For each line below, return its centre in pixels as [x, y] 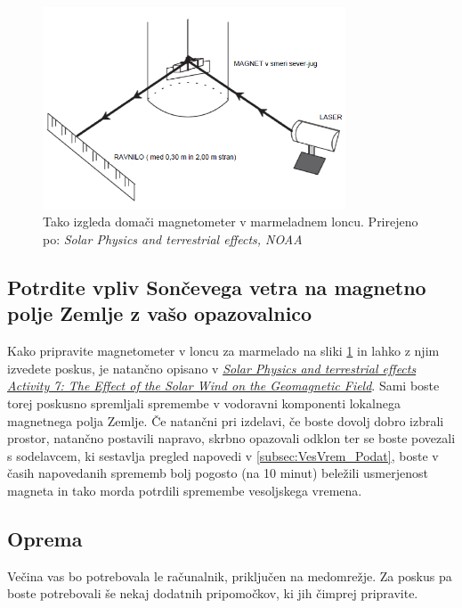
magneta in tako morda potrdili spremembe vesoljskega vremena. [185, 490]
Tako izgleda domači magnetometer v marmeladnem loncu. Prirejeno [231, 222]
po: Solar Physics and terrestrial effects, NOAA [173, 238]
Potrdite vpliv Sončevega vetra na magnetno [217, 287]
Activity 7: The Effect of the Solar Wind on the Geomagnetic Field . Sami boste [223, 386]
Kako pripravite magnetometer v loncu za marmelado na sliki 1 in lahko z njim [223, 351]
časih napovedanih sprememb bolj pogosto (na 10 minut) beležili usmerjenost [218, 473]
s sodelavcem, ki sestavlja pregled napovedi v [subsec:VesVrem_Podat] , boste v [223, 455]
